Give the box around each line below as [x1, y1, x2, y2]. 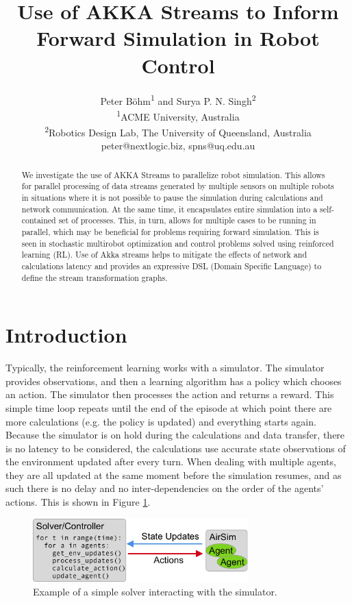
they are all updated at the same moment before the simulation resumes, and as [5, 467, 342, 482]
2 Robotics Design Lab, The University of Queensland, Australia [45, 123, 312, 139]
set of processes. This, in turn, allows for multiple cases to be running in [58, 214, 316, 226]
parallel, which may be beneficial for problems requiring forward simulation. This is [21, 225, 319, 237]
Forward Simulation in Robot [36, 24, 320, 52]
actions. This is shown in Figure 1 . [5, 495, 151, 509]
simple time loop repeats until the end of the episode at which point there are [5, 400, 332, 415]
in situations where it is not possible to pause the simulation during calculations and [21, 191, 323, 203]
